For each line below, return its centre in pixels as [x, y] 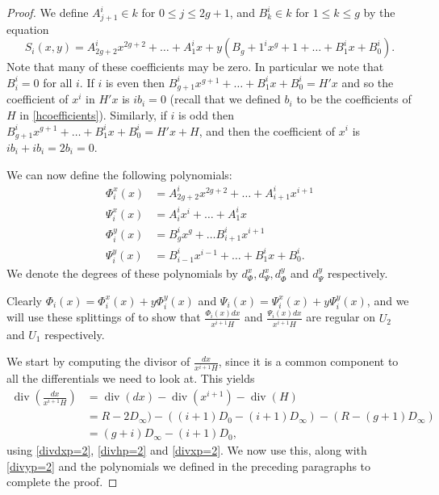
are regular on [341, 317]
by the [379, 12]
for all [58, 82]
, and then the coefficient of [267, 130]
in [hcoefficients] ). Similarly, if [93, 114]
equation [28, 29]
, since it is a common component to [308, 361]
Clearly [24, 300]
